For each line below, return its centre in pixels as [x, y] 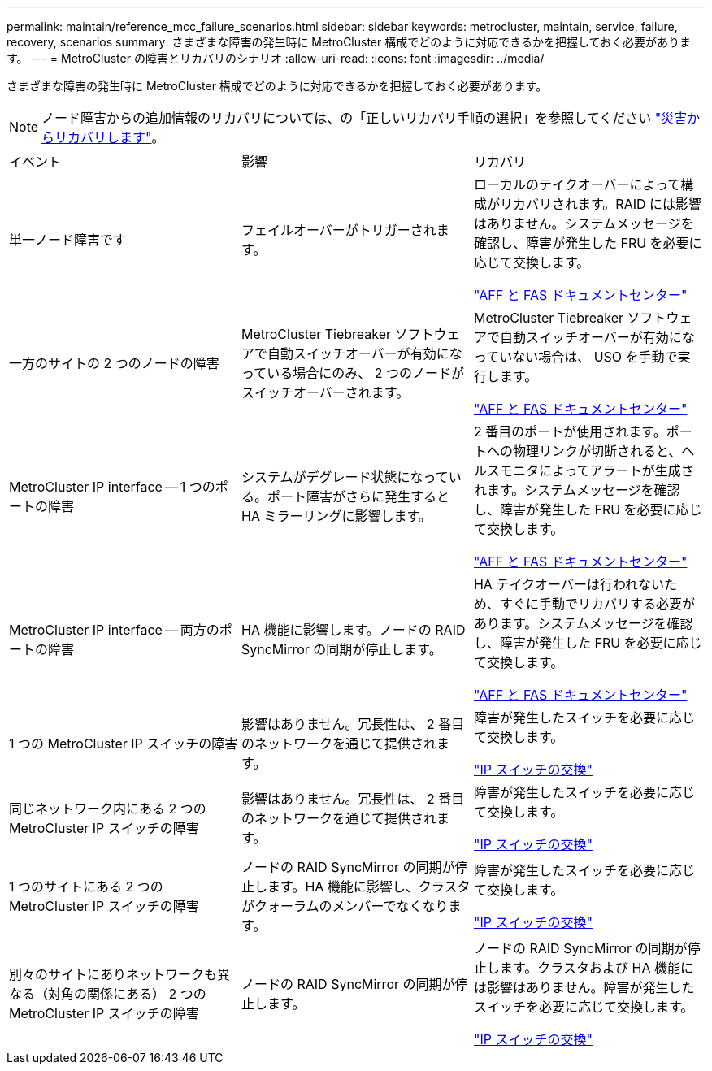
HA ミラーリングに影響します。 [336, 516]
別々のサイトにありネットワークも [113, 974]
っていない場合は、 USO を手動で [575, 357]
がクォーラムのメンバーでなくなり [345, 906]
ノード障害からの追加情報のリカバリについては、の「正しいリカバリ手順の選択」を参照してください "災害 [365, 118]
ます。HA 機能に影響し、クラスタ [369, 887]
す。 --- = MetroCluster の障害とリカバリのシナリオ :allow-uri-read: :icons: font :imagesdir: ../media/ [276, 58]
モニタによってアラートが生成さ [597, 470]
